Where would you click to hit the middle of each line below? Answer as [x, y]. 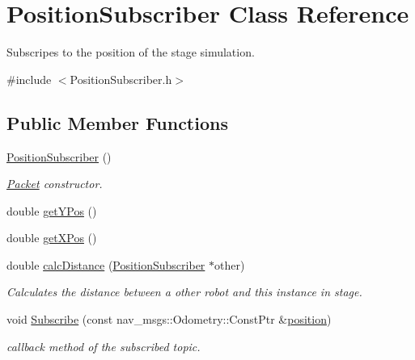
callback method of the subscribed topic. [104, 346]
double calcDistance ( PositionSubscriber [106, 264]
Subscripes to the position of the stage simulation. [131, 52]
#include [29, 79]
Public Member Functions [117, 122]
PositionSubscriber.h [121, 79]
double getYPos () [52, 210]
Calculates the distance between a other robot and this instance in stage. [184, 292]
